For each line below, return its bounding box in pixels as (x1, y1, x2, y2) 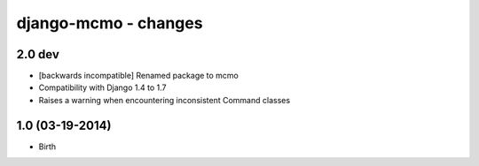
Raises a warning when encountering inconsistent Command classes (38, 94, 291, 105)
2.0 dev (16, 47, 59, 62)
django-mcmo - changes (16, 13, 203, 33)
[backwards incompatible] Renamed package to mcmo (38, 71, 239, 81)
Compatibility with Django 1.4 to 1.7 (38, 82, 167, 93)
